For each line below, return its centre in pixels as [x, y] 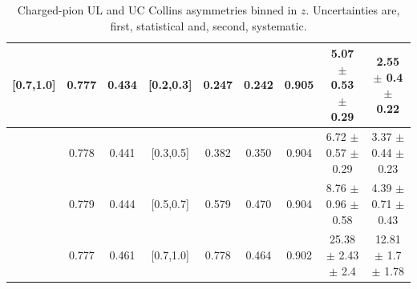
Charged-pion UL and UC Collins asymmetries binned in [157, 10]
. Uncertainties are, [353, 10]
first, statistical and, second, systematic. [208, 25]
